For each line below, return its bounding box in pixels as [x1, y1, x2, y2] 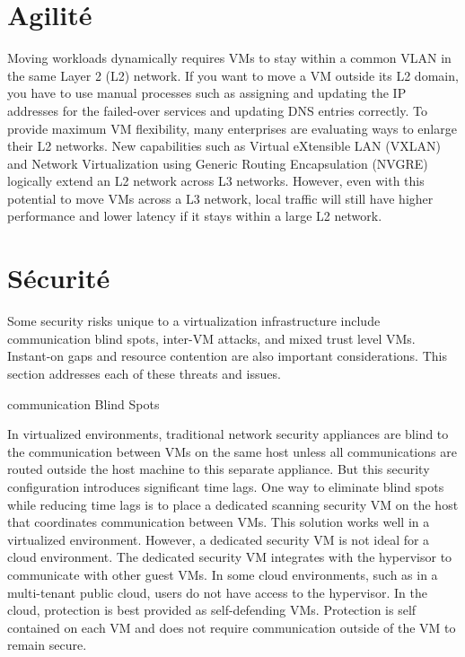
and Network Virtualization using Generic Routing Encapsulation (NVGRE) [7, 153, 428, 172]
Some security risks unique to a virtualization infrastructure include [7, 311, 381, 330]
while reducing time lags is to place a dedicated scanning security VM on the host [7, 495, 459, 513]
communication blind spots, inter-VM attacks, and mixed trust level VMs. [7, 328, 416, 347]
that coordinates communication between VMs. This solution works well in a [7, 512, 430, 531]
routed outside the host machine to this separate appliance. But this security [7, 460, 430, 478]
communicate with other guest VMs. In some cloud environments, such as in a [7, 565, 438, 583]
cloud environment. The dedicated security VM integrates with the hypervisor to [7, 547, 452, 566]
